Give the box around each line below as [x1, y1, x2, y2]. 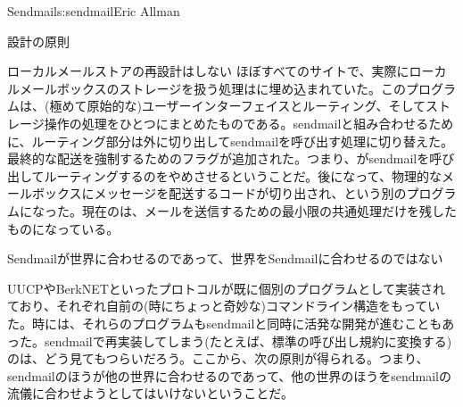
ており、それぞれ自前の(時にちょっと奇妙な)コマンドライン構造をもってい [7, 296, 441, 315]
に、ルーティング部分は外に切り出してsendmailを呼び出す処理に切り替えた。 [7, 131, 454, 150]
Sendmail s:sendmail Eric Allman [7, 2, 180, 20]
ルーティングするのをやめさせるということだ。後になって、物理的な [44, 166, 442, 185]
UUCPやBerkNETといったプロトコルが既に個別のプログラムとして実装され [7, 278, 445, 297]
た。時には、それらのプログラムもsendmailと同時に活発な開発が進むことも [7, 313, 442, 332]
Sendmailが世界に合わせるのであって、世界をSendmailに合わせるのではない [7, 249, 443, 268]
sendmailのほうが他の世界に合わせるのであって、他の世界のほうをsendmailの [7, 366, 451, 385]
